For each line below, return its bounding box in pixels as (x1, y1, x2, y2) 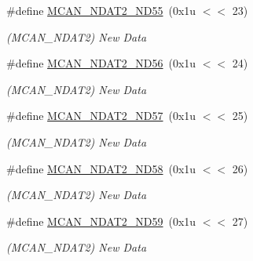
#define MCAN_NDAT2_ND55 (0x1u (6, 2, 196, 18)
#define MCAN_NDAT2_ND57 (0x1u (6, 107, 196, 124)
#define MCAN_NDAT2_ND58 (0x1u (6, 160, 196, 176)
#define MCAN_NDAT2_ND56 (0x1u (6, 55, 196, 71)
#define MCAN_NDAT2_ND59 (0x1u (6, 212, 196, 229)
